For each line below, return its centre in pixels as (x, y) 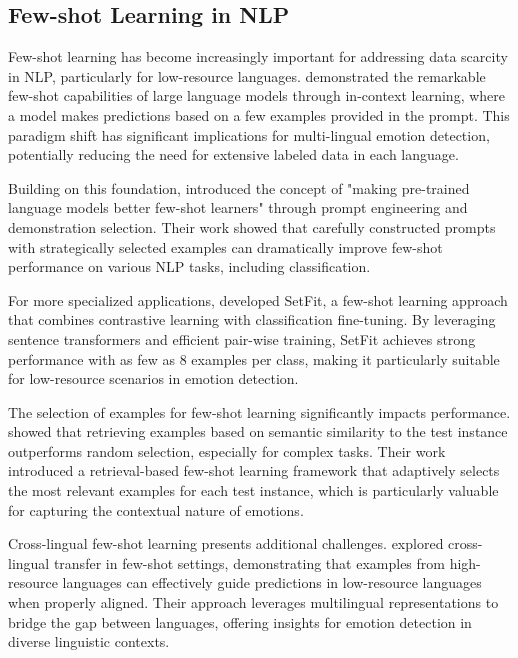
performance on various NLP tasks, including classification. (189, 266)
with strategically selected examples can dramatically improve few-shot (225, 246)
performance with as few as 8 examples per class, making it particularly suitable (254, 358)
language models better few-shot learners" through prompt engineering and (238, 207)
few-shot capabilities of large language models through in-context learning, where (257, 95)
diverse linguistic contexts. (89, 641)
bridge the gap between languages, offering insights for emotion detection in (240, 621)
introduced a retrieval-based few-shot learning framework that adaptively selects (254, 470)
